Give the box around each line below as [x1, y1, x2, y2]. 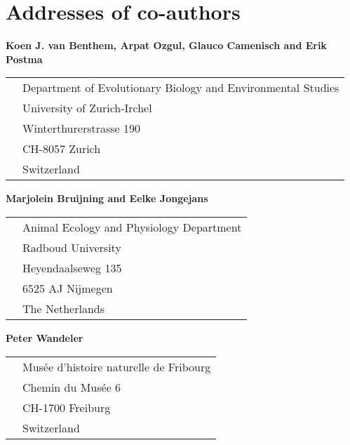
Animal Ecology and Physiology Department [22, 218, 242, 235]
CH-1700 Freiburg [22, 399, 111, 416]
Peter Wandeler [6, 330, 83, 345]
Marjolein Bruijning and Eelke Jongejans [6, 191, 208, 206]
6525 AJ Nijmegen [22, 279, 113, 296]
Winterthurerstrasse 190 [22, 120, 141, 137]
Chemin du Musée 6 [22, 378, 121, 395]
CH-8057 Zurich [22, 140, 101, 157]
